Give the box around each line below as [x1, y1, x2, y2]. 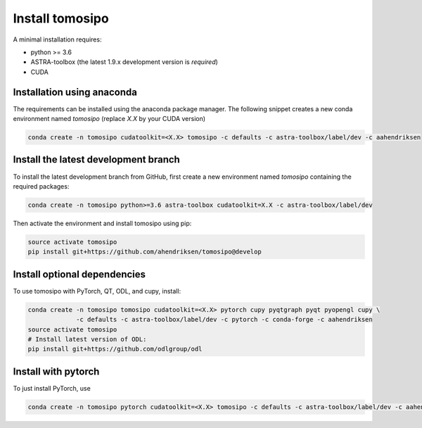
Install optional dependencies [13, 268, 146, 280]
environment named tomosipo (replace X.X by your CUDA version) [13, 115, 206, 123]
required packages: [13, 182, 70, 190]
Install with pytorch [13, 365, 100, 377]
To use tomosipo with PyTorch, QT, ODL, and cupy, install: [13, 287, 181, 295]
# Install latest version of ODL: [27, 335, 147, 343]
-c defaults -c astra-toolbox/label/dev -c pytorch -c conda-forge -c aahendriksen [76, 315, 373, 324]
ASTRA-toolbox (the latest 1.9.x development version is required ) [30, 58, 218, 66]
